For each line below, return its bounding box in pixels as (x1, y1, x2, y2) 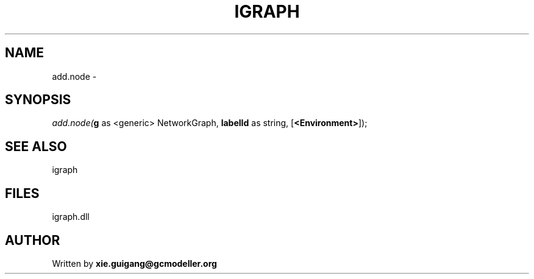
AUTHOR (5, 232, 60, 248)
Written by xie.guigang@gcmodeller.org (52, 258, 217, 269)
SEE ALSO (5, 138, 67, 154)
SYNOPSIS (5, 92, 71, 108)
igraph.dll (52, 211, 90, 222)
